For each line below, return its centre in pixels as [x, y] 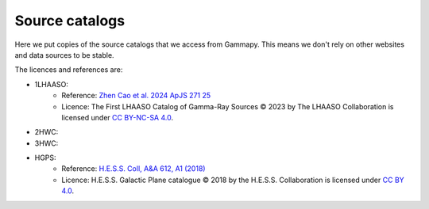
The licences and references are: [69, 70]
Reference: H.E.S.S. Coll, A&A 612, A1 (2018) [133, 169]
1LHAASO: [52, 84]
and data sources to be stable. [64, 55]
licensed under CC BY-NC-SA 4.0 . [118, 117]
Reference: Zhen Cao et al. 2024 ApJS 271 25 [136, 96]
